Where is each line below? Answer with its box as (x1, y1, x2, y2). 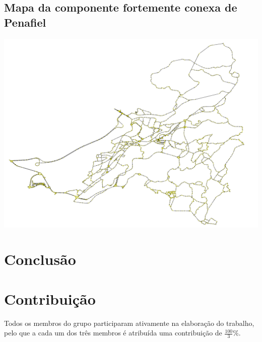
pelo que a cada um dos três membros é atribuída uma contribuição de (4, 327, 222, 338)
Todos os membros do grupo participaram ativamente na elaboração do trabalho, (4, 317, 254, 328)
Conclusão (4, 249, 76, 269)
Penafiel (4, 14, 46, 30)
